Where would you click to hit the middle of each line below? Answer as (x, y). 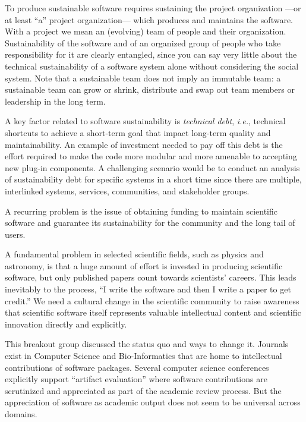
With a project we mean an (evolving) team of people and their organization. (146, 31)
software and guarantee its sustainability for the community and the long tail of (150, 223)
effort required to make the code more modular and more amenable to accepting (151, 156)
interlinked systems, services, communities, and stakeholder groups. (127, 190)
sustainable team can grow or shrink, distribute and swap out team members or (150, 89)
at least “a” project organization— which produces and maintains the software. (149, 19)
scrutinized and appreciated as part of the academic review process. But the (143, 390)
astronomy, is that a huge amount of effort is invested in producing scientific (144, 265)
